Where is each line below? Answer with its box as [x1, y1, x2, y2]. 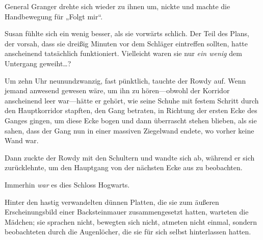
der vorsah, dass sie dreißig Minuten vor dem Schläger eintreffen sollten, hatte [5, 38, 248, 48]
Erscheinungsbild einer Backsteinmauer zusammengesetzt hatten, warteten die [5, 206, 249, 217]
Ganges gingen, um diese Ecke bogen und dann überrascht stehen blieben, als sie [5, 115, 257, 125]
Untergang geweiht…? [5, 58, 71, 68]
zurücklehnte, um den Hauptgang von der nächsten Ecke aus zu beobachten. [5, 162, 243, 173]
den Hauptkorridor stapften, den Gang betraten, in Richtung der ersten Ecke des [5, 105, 257, 116]
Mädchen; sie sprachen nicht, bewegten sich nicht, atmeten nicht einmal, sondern [5, 216, 257, 227]
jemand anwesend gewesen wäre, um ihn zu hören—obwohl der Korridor [5, 85, 230, 96]
